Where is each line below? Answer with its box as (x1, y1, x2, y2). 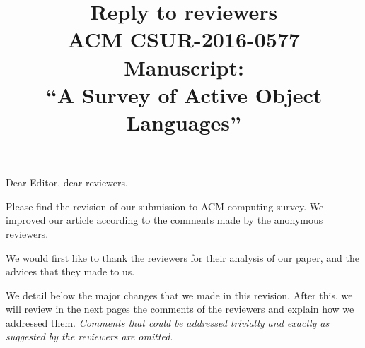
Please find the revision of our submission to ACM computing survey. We (6, 198, 324, 213)
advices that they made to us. (6, 264, 135, 279)
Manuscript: (124, 52, 244, 81)
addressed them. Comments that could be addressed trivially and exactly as (6, 315, 330, 330)
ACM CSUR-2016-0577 (67, 25, 301, 54)
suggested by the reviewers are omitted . (6, 329, 173, 344)
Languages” (126, 107, 242, 136)
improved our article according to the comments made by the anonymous (6, 212, 323, 227)
